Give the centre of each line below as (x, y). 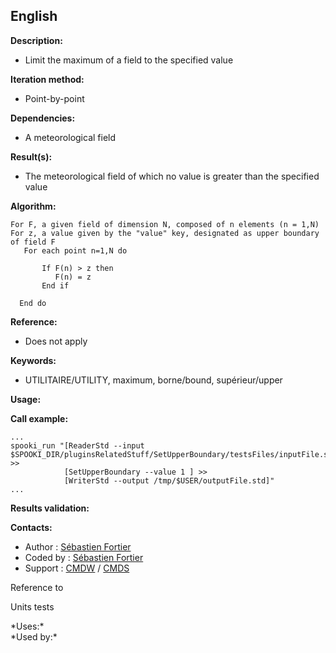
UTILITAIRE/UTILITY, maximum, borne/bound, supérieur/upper (153, 380)
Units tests (32, 606)
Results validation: (50, 508)
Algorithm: (33, 206)
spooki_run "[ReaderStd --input (77, 445)
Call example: (39, 418)
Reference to (37, 587)
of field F (33, 242)
